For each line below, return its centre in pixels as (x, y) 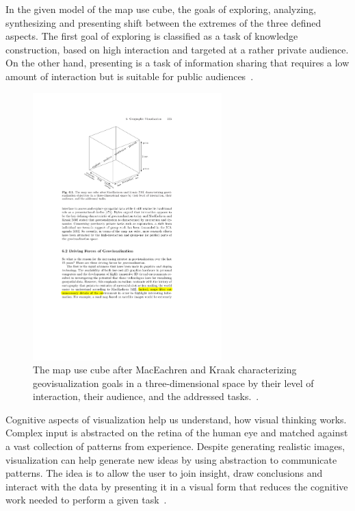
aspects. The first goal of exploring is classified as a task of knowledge (152, 36)
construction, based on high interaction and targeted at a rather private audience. (177, 49)
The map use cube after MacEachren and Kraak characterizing (165, 370)
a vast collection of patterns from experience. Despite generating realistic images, (175, 446)
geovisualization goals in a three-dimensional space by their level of (173, 383)
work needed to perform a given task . (86, 500)
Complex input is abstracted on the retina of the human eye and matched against (177, 433)
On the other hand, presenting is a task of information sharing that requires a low (177, 63)
